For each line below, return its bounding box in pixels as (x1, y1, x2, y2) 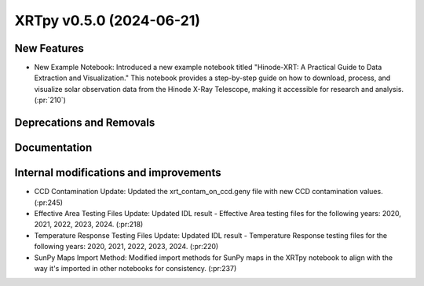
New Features (14, 42, 84, 55)
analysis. (375, 84, 404, 93)
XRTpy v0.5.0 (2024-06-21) (14, 12, 200, 29)
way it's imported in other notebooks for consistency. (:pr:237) (34, 263, 237, 273)
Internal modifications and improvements (14, 166, 221, 180)
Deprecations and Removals (14, 116, 155, 130)
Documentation (14, 141, 93, 155)
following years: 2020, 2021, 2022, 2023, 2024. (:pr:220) (34, 242, 219, 251)
